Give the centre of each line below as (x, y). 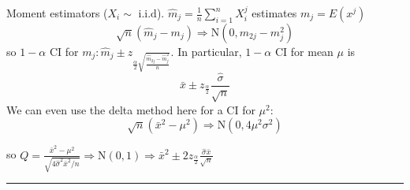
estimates (274, 13)
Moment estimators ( (57, 13)
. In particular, (206, 51)
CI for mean (304, 51)
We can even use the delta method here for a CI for (131, 109)
